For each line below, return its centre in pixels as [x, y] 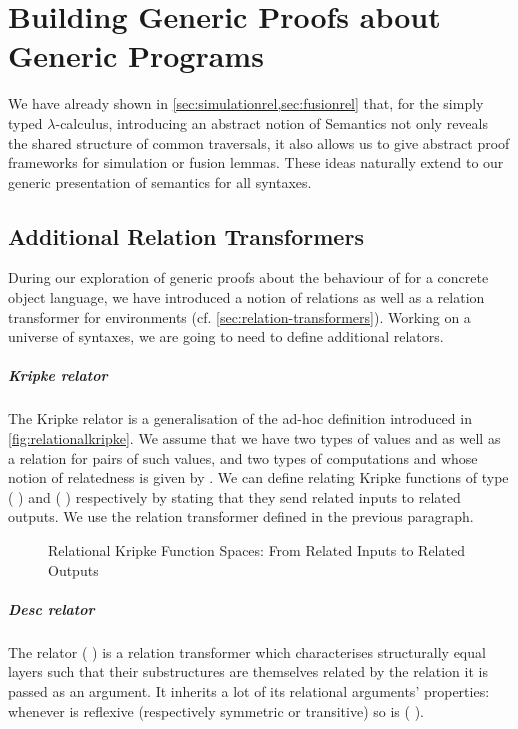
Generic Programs [136, 55]
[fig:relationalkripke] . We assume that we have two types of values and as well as [254, 438]
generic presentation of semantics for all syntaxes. [160, 181]
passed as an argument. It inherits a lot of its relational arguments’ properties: [249, 690]
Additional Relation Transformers [186, 235]
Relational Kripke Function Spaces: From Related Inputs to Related [256, 549]
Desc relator [51, 608]
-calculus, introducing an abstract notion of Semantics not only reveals [271, 122]
